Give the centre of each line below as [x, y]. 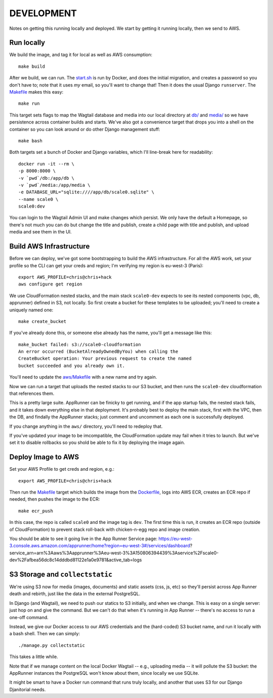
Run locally [27, 43]
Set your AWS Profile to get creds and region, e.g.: [62, 469]
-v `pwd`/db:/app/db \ [47, 178]
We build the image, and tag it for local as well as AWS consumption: [81, 55]
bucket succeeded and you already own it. [72, 365]
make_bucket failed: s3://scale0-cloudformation [80, 344]
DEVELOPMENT [43, 13]
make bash [30, 141]
